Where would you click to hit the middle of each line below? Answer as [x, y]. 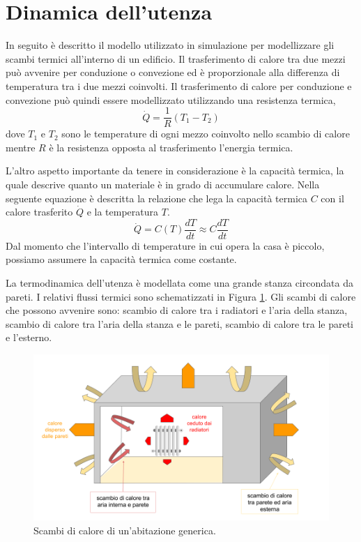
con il [332, 198]
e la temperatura [123, 212]
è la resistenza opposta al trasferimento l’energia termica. [171, 147]
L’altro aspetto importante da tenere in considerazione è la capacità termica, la [175, 171]
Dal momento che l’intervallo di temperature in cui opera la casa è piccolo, [165, 245]
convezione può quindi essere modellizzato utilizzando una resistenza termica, [171, 99]
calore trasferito [39, 212]
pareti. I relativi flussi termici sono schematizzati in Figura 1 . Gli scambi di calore [181, 296]
